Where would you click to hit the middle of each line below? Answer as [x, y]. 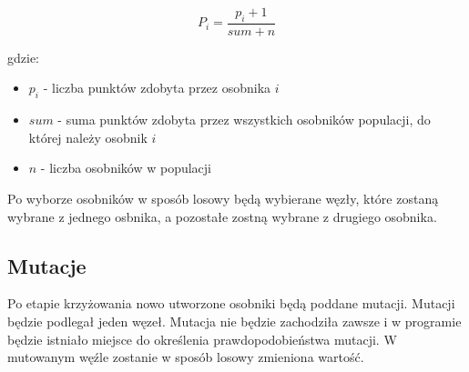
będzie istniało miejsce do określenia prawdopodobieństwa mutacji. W [202, 339]
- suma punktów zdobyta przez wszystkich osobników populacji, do [244, 120]
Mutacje [47, 265]
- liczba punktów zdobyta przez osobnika [157, 88]
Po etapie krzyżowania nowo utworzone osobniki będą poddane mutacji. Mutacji [231, 303]
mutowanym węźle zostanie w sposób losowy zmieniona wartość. [186, 357]
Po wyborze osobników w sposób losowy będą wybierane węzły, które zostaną [223, 198]
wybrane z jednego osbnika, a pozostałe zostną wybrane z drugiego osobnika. [222, 216]
